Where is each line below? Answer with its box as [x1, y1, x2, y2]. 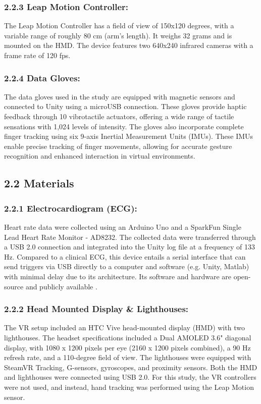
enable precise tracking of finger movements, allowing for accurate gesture [4, 140, 232, 151]
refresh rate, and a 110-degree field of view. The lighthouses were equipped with [4, 352, 251, 363]
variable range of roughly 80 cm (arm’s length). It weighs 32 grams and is [4, 30, 232, 40]
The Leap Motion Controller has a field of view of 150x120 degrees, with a [4, 20, 234, 31]
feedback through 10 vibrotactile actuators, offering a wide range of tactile [4, 111, 234, 121]
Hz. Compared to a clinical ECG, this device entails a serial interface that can [4, 251, 246, 262]
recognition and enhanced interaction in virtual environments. [4, 150, 195, 161]
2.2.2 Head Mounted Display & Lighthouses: [4, 302, 189, 315]
